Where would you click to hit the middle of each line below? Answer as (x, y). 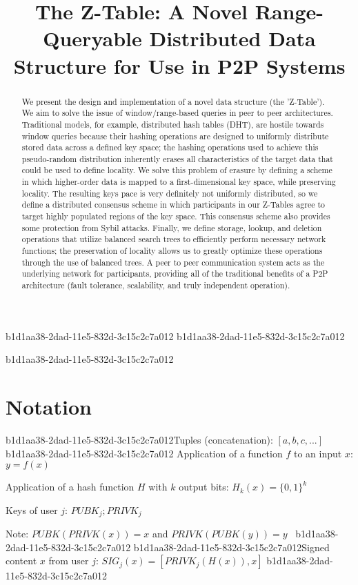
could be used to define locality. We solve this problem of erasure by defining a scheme (177, 170)
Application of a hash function (70, 487)
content (21, 561)
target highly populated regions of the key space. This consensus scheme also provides (176, 216)
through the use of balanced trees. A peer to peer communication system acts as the (173, 262)
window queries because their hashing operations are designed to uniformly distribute (175, 136)
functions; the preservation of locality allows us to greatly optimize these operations (172, 251)
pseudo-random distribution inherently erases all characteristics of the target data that (177, 158)
